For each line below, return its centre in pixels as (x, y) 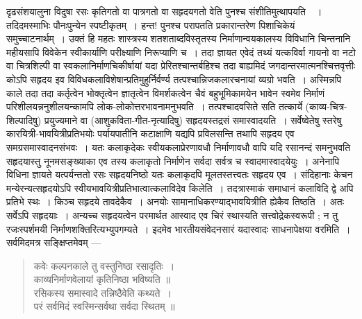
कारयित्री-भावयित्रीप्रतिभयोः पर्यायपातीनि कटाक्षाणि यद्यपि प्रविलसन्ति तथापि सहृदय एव (150, 133)
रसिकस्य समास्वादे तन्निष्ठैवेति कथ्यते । (102, 292)
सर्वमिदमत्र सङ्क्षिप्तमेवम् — (54, 242)
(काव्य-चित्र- (326, 106)
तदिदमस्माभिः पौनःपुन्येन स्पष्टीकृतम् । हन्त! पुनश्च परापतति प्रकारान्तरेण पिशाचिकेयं (151, 25)
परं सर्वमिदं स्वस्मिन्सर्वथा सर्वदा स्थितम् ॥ (104, 306)
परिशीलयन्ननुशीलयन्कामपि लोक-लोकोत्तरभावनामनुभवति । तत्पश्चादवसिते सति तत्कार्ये (154, 106)
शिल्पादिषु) (24, 120)
